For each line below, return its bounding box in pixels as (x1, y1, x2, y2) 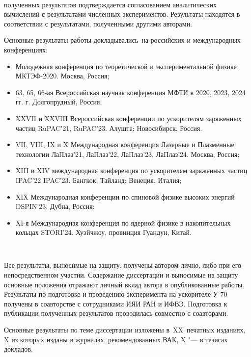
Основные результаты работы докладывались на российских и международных (4, 35, 241, 45)
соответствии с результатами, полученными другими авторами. (4, 18, 193, 28)
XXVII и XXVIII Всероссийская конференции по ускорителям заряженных (15, 113, 242, 123)
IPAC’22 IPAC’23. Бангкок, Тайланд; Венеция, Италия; (15, 175, 182, 185)
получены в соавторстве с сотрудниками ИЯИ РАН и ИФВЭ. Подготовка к (4, 298, 227, 308)
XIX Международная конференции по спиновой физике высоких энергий (15, 191, 235, 202)
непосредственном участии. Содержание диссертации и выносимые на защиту (4, 270, 238, 280)
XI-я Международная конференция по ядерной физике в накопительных (15, 217, 231, 228)
